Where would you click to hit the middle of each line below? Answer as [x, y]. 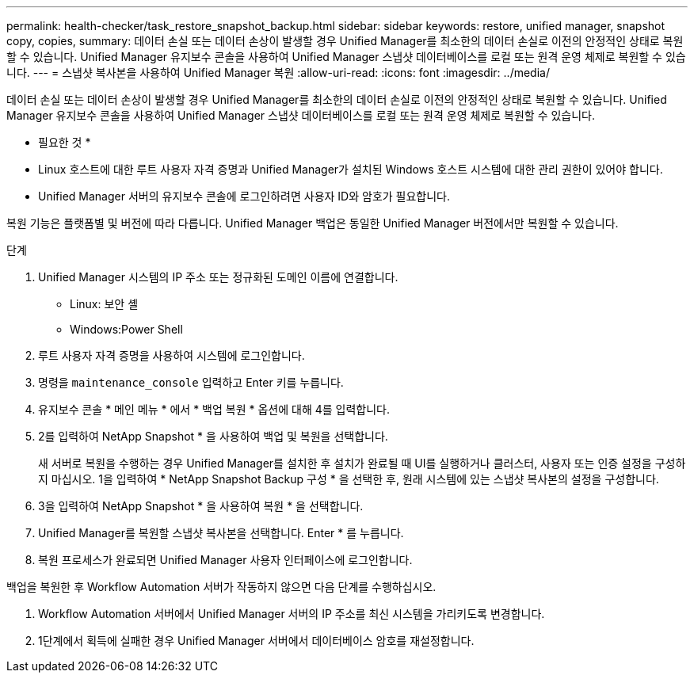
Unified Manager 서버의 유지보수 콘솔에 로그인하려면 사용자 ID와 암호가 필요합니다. [244, 196]
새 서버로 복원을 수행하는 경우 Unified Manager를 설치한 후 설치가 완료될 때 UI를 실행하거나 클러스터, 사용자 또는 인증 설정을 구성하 [362, 463]
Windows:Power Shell [126, 329]
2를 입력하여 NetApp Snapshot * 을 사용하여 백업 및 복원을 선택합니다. [213, 436]
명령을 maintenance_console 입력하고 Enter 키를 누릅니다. [191, 382]
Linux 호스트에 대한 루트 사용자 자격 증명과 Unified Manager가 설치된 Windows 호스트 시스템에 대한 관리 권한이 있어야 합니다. [351, 169]
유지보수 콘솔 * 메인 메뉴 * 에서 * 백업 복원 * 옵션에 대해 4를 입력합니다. [214, 409]
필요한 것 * [65, 142]
